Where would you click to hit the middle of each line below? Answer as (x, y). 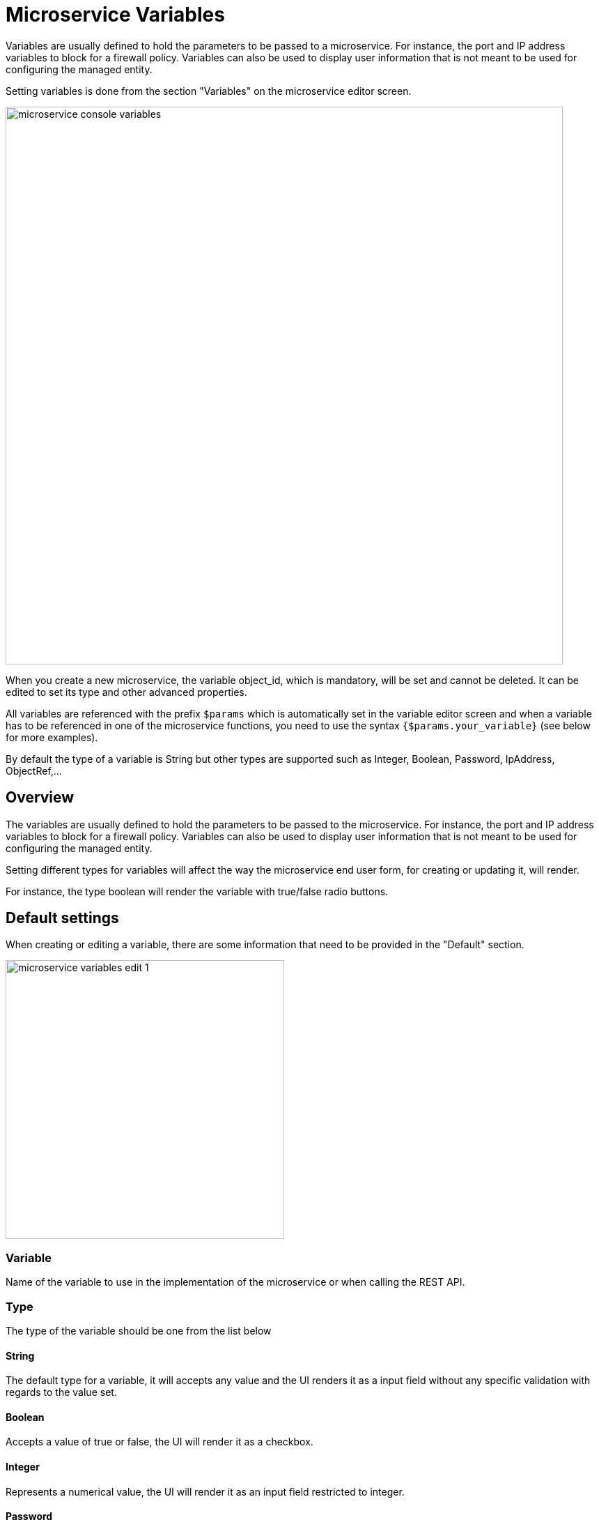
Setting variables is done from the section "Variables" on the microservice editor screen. (209, 91)
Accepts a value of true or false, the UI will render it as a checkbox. (160, 1442)
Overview (40, 798)
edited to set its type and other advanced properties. (126, 692)
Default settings (62, 918)
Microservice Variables (115, 15)
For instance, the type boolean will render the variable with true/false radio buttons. (197, 891)
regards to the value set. (61, 1392)
